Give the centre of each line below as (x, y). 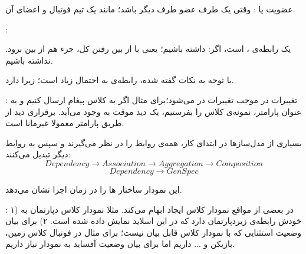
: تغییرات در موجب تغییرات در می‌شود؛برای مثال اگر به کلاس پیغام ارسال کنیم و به (152, 99)
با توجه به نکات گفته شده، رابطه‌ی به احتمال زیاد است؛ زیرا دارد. (120, 80)
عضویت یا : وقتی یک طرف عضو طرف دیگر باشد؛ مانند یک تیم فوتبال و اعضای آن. (150, 9)
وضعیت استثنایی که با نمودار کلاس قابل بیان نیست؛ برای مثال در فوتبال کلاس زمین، (154, 232)
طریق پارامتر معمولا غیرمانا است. (65, 123)
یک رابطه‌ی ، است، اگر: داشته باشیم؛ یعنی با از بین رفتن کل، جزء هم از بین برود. (148, 49)
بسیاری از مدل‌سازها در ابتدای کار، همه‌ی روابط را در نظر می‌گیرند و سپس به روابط (154, 142)
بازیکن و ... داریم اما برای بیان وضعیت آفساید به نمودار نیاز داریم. (120, 244)
